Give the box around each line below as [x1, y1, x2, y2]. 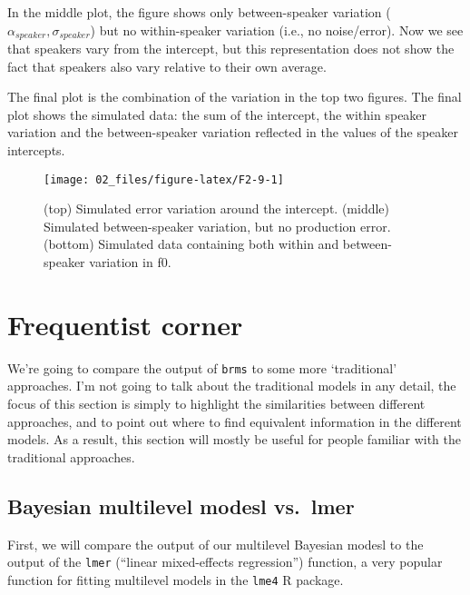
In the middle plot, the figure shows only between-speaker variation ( [7, 3, 391, 21]
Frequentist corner [7, 305, 243, 342]
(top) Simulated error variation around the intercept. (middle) [44, 199, 390, 218]
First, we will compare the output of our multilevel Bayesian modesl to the [7, 534, 424, 553]
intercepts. [7, 141, 65, 160]
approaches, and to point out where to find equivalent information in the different [7, 412, 462, 431]
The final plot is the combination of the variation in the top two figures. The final [7, 87, 462, 106]
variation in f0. [89, 253, 171, 272]
